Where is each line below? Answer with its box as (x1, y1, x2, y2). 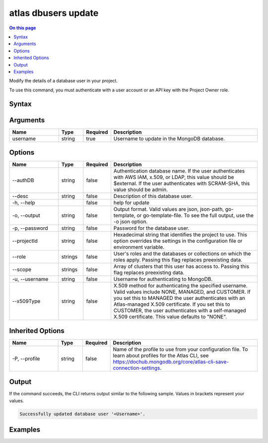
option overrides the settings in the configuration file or (113, 238, 243, 245)
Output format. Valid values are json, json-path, (113, 206, 224, 213)
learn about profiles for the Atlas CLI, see (113, 352, 209, 359)
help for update (113, 199, 150, 206)
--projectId (12, 238, 38, 245)
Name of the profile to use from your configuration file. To (113, 346, 248, 353)
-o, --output (12, 212, 41, 219)
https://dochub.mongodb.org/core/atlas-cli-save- (113, 358, 229, 365)
